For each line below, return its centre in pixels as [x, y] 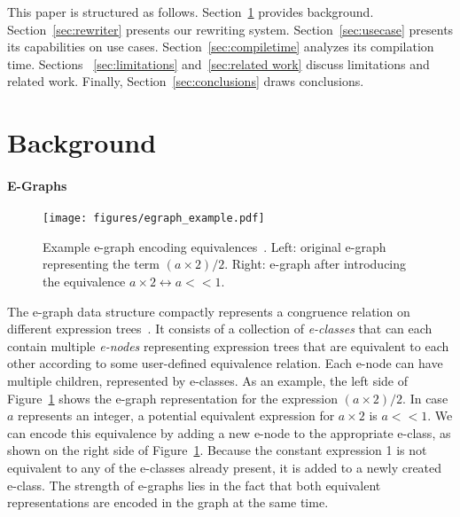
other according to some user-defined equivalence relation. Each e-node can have [225, 363]
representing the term [101, 264]
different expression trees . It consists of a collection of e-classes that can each [220, 329]
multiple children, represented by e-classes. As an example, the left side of [208, 380]
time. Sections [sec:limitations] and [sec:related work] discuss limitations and [218, 63]
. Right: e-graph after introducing [316, 264]
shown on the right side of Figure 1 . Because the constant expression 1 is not [217, 450]
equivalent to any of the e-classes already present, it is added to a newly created [225, 467]
